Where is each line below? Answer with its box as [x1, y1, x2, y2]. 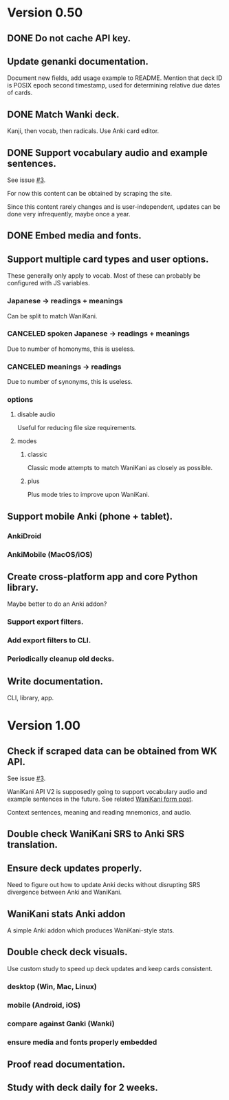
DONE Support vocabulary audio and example [7, 147, 208, 159]
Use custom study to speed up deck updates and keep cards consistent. [7, 964, 213, 972]
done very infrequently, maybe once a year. [7, 210, 131, 218]
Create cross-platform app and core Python [7, 571, 198, 583]
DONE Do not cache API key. [7, 32, 131, 44]
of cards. [7, 88, 33, 97]
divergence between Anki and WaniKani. [7, 888, 122, 897]
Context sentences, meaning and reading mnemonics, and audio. [7, 808, 192, 817]
